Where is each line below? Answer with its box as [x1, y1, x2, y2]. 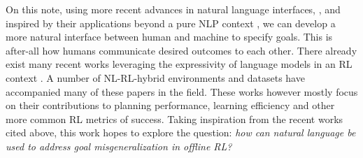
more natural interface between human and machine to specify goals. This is [6, 29, 333, 44]
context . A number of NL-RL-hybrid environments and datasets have [6, 70, 305, 85]
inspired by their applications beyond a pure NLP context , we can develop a [6, 15, 336, 30]
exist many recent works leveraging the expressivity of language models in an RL [6, 57, 353, 71]
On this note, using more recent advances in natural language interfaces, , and [6, 2, 341, 16]
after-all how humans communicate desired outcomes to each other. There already [6, 43, 357, 57]
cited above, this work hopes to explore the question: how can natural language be [6, 125, 356, 140]
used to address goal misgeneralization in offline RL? [6, 138, 232, 153]
